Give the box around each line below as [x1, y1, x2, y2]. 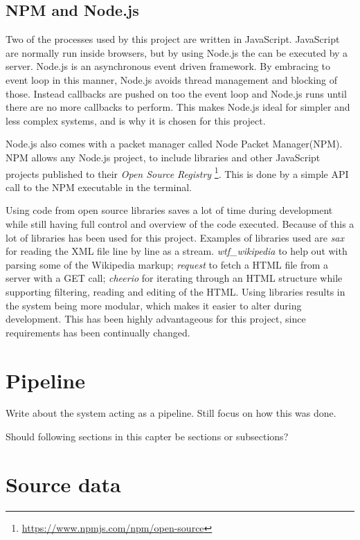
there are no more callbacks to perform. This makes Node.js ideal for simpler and [6, 100, 350, 114]
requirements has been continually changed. [6, 325, 190, 339]
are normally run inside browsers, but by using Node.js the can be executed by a [6, 45, 348, 60]
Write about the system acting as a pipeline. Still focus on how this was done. [6, 406, 336, 420]
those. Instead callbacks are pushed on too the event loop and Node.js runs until [6, 86, 347, 100]
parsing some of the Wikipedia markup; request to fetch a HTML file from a [6, 257, 329, 271]
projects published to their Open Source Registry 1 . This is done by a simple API [6, 164, 349, 181]
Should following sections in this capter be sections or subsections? [6, 429, 289, 444]
